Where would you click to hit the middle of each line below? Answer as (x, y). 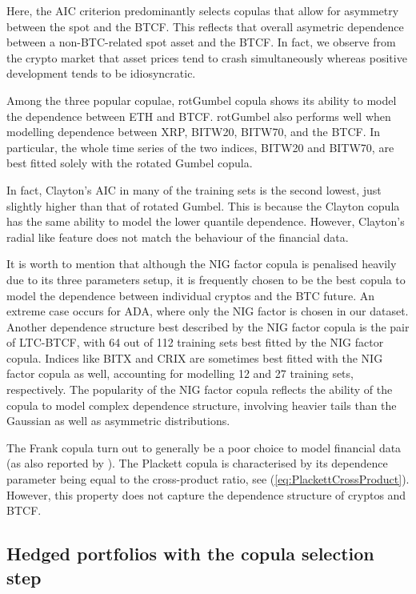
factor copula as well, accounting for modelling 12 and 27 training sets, (180, 373)
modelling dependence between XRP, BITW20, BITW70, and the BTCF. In (194, 132)
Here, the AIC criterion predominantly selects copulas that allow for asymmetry (203, 10)
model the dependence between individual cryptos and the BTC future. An (191, 295)
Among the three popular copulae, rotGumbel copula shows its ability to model (202, 100)
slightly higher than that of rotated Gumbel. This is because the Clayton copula (203, 205)
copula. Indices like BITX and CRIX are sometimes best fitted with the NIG (195, 357)
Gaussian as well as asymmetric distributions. (118, 421)
